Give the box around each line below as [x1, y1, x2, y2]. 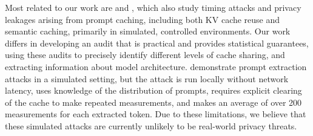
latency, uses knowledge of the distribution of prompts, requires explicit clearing [5, 84, 302, 97]
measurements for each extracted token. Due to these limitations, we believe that [5, 108, 306, 120]
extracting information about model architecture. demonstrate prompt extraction [5, 60, 307, 73]
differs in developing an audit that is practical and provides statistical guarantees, [5, 36, 309, 49]
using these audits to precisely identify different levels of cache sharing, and [5, 48, 285, 61]
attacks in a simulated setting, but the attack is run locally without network [5, 72, 289, 85]
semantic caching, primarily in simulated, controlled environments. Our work [5, 25, 291, 37]
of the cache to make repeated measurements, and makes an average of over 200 [5, 96, 302, 108]
